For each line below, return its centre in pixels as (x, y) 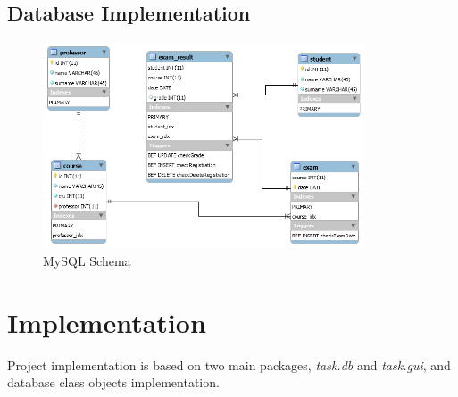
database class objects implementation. (113, 382)
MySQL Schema (87, 260)
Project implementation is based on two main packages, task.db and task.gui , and (229, 364)
